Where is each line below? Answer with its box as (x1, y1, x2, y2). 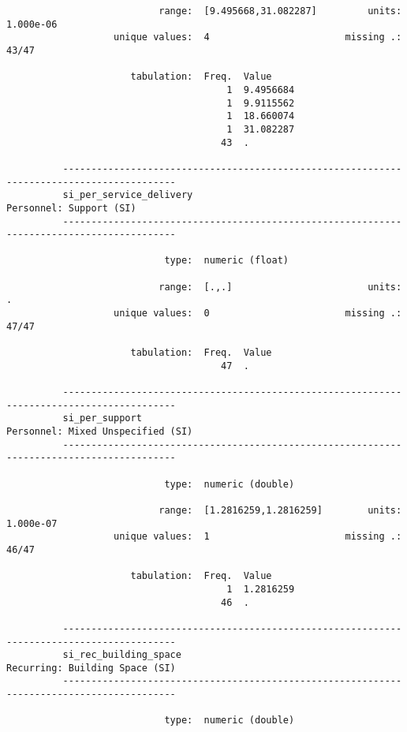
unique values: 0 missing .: (114, 308, 402, 319)
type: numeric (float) (164, 255, 289, 267)
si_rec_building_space (62, 649, 181, 661)
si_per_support (62, 413, 142, 424)
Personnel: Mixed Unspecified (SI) (6, 426, 193, 437)
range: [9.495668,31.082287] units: (159, 6, 402, 17)
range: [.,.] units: (159, 281, 402, 293)
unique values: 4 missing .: (114, 32, 402, 43)
